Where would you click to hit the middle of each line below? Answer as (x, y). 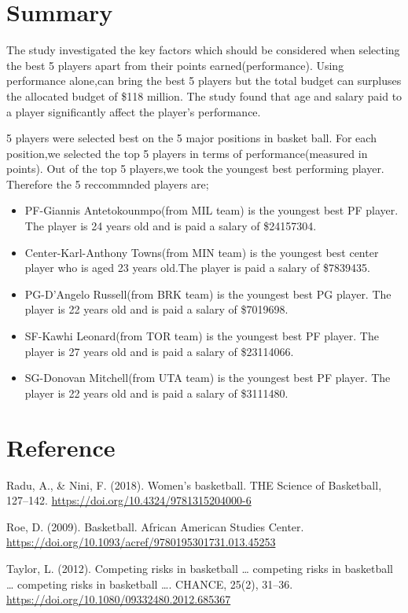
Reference (61, 447)
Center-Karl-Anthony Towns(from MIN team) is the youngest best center (202, 252)
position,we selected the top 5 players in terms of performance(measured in (187, 153)
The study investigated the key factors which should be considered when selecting (203, 50)
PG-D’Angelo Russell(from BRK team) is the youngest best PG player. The (208, 294)
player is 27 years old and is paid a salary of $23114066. (159, 351)
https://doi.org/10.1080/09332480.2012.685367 (119, 599)
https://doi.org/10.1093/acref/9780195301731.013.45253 (141, 542)
